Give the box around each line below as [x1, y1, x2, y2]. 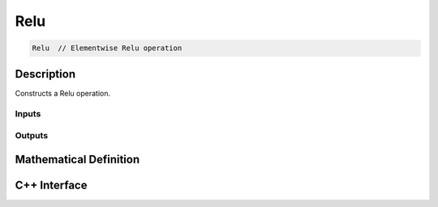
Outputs [15, 129, 49, 141]
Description [15, 67, 76, 81]
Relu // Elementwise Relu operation [32, 44, 182, 53]
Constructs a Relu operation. [15, 88, 111, 98]
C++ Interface [15, 178, 88, 192]
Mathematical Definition [15, 152, 140, 166]
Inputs [15, 108, 41, 120]
